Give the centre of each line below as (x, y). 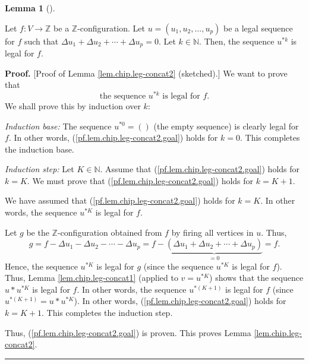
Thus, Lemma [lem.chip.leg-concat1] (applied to (92, 278)
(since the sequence (178, 266)
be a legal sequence (258, 28)
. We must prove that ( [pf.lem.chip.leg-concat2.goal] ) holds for (140, 180)
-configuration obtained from (110, 232)
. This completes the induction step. (107, 313)
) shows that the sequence (256, 278)
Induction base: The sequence (58, 126)
